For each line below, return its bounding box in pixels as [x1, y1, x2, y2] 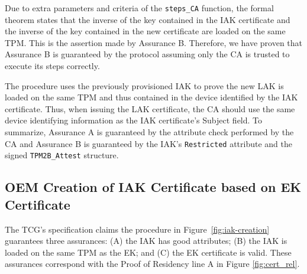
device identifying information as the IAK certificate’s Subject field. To [5, 114, 263, 126]
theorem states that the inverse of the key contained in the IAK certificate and [5, 13, 290, 25]
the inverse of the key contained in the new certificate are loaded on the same [5, 25, 286, 37]
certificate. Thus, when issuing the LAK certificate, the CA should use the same [5, 102, 295, 115]
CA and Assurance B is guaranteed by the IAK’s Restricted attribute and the [5, 137, 292, 149]
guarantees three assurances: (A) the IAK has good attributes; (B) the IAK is [5, 234, 287, 247]
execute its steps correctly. [5, 60, 100, 72]
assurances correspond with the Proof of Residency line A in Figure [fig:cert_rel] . [5, 257, 300, 270]
